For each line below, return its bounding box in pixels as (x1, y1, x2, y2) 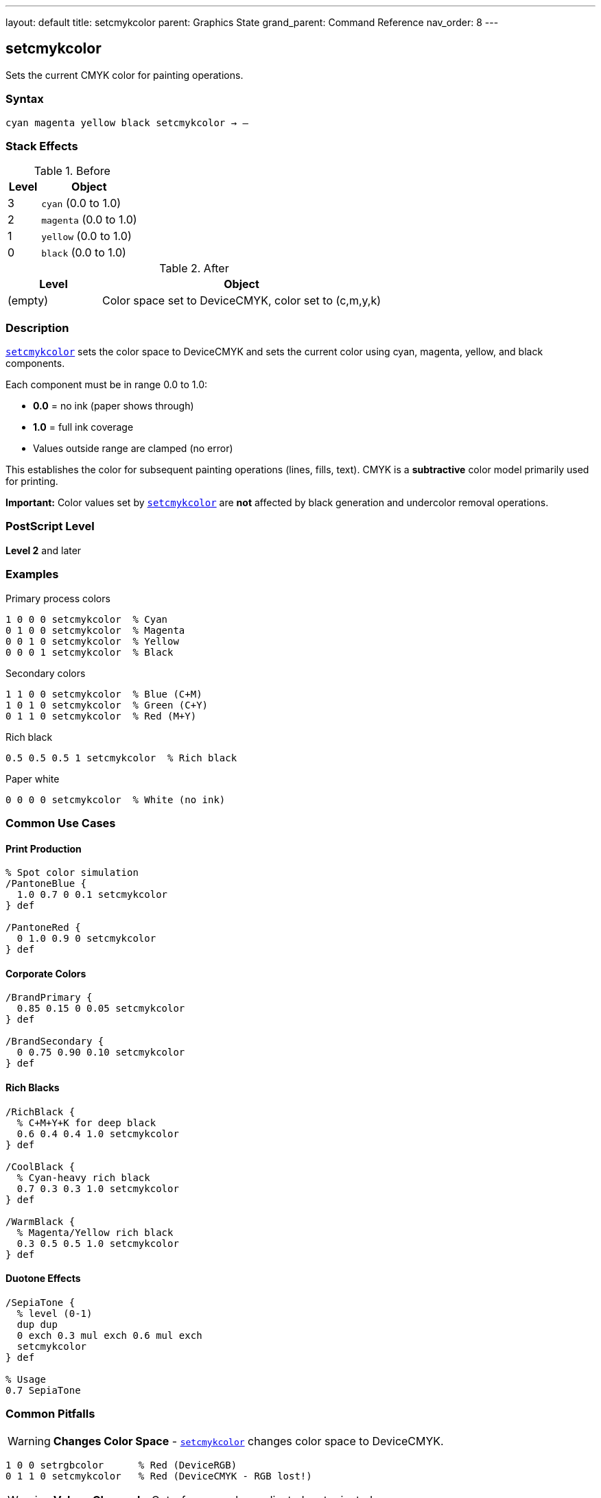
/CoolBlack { (5, 1161, 75, 1172)
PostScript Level (5, 519, 95, 534)
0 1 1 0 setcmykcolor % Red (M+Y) (5, 710, 197, 722)
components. (5, 357, 65, 370)
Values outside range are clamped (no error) (33, 442, 233, 455)
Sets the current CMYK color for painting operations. (5, 69, 244, 81)
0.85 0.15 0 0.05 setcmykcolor (16, 1003, 185, 1014)
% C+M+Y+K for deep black (16, 1117, 156, 1128)
